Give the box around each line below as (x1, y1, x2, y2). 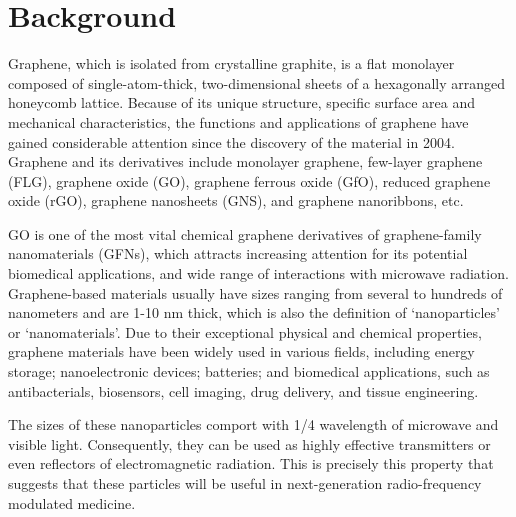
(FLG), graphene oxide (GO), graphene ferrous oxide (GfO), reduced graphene (8, 170, 491, 191)
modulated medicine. (8, 492, 136, 513)
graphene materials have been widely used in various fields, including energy (8, 341, 475, 362)
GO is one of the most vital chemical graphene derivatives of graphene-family (8, 223, 482, 244)
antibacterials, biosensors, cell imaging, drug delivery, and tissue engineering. (8, 380, 479, 401)
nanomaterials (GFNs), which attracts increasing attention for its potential (8, 243, 468, 264)
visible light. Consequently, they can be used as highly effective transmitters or (8, 433, 491, 454)
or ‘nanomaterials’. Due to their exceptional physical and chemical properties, (8, 321, 482, 342)
